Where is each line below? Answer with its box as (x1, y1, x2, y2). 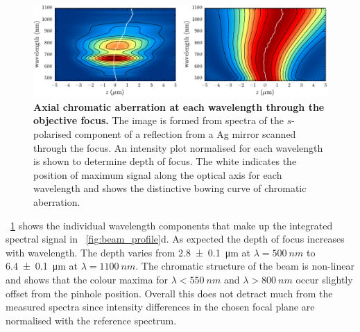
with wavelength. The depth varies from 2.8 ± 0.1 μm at (6, 245, 250, 259)
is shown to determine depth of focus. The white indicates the (33, 154, 297, 168)
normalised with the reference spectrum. (6, 313, 177, 327)
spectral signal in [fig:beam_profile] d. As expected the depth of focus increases (6, 231, 345, 246)
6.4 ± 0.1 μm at (6, 259, 78, 273)
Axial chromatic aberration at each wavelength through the (33, 99, 325, 114)
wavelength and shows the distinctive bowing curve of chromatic (33, 181, 307, 195)
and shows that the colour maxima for (6, 272, 168, 286)
